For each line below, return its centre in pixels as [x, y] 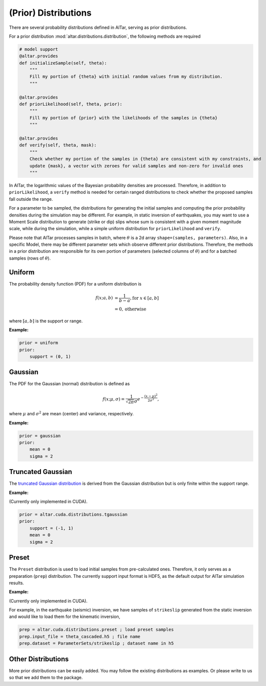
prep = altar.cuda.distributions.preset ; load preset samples [97, 630]
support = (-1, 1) [51, 528]
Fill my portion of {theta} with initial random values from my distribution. [126, 77]
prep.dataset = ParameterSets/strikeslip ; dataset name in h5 [97, 643]
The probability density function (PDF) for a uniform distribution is [75, 284]
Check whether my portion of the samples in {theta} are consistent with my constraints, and [145, 159]
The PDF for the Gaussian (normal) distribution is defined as [70, 384]
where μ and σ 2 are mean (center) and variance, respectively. [72, 414]
